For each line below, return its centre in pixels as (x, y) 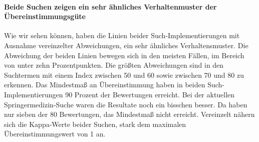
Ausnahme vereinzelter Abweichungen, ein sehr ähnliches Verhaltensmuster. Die (126, 45)
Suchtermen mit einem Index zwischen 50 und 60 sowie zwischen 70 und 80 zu (124, 75)
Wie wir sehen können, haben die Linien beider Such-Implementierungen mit (122, 35)
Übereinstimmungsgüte (45, 16)
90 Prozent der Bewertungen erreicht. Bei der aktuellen (150, 94)
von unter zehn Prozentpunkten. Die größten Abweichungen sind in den (114, 65)
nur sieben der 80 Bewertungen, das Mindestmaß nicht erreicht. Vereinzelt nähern (129, 114)
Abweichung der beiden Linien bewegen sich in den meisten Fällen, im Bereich (124, 55)
